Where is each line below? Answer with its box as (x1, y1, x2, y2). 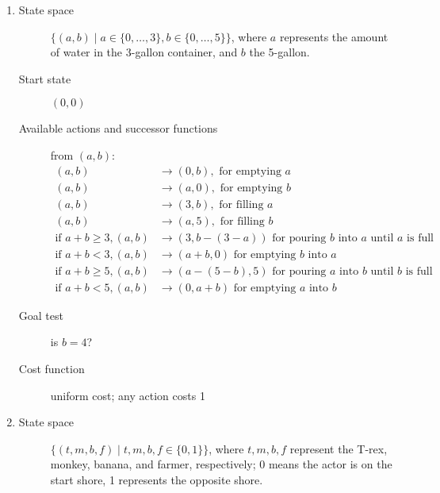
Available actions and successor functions (18, 120, 218, 137)
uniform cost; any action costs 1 (50, 387, 205, 403)
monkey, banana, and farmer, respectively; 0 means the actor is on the (50, 456, 392, 472)
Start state (18, 70, 71, 87)
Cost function (18, 360, 85, 376)
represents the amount (279, 28, 388, 44)
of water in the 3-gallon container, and (50, 44, 238, 60)
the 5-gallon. (249, 44, 310, 60)
